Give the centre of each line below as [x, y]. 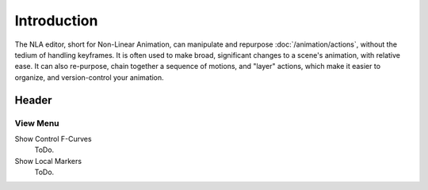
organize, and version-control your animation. [89, 77]
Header [33, 100]
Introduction [56, 21]
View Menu [37, 123]
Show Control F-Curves [53, 139]
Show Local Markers [48, 161]
